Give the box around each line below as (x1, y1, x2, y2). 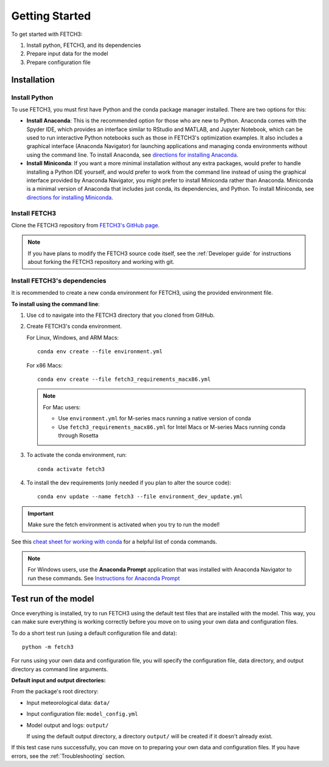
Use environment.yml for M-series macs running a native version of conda (58, 415, 251, 422)
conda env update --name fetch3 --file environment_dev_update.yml (37, 493, 243, 500)
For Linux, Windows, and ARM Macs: (26, 334, 119, 341)
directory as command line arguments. (11, 665, 108, 673)
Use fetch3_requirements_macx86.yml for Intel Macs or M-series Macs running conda (58, 423, 286, 431)
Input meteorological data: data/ (26, 699, 110, 706)
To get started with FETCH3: (11, 30, 83, 38)
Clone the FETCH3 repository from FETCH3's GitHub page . (11, 221, 160, 228)
